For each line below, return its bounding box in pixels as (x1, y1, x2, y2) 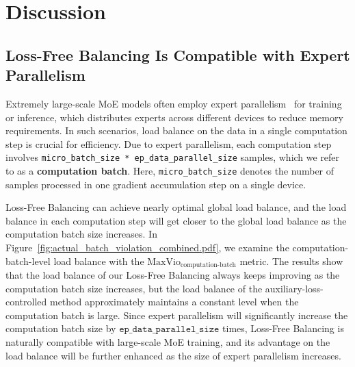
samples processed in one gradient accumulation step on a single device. (5, 177, 306, 191)
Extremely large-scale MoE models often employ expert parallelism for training (5, 96, 342, 110)
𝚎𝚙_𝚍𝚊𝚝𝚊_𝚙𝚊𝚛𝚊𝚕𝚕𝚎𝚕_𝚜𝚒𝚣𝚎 (119, 325, 220, 335)
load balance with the (53, 253, 144, 268)
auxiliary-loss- (265, 281, 324, 295)
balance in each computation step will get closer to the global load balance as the (5, 213, 347, 227)
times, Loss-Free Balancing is (222, 321, 344, 336)
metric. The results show (239, 253, 343, 268)
